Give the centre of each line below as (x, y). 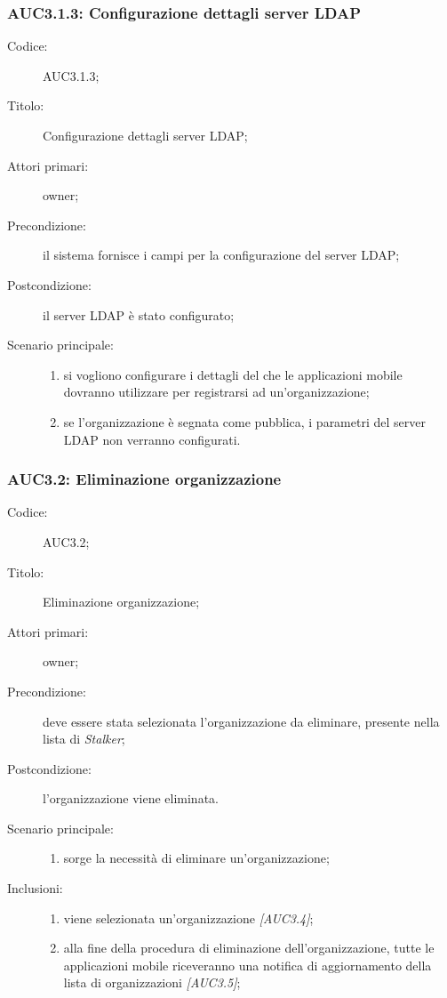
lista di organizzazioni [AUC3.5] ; (152, 982)
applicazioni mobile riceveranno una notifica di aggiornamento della (247, 965)
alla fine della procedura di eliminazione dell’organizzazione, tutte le (249, 948)
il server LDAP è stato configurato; (139, 314)
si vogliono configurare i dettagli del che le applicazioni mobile (233, 374)
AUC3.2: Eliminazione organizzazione (144, 479)
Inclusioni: (35, 888)
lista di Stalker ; (84, 739)
